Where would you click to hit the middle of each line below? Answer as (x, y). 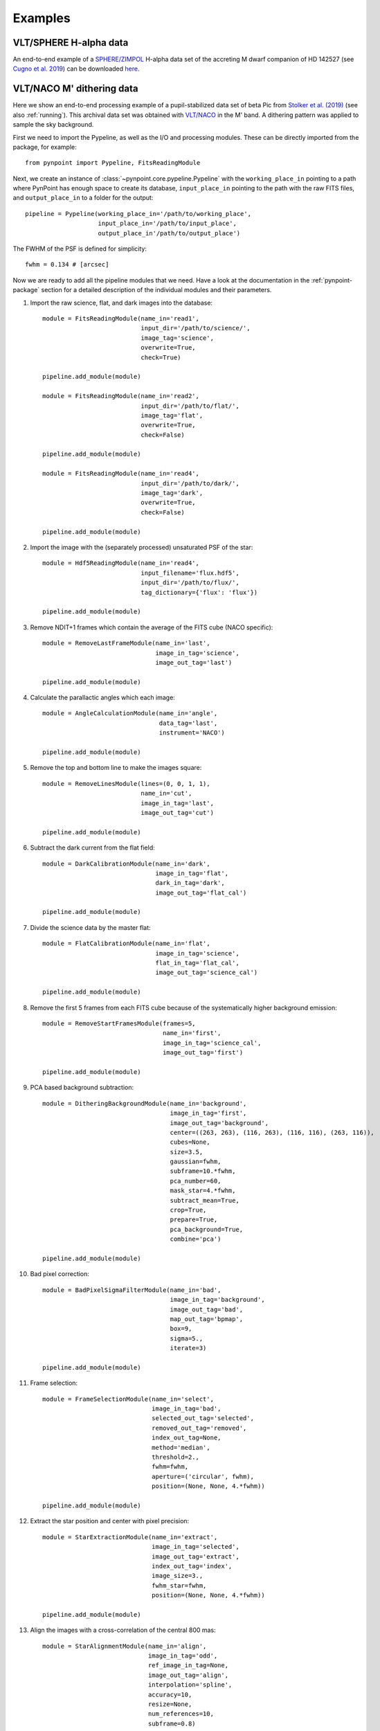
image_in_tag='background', (218, 1300)
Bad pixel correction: (60, 1274)
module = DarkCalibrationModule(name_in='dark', (126, 863)
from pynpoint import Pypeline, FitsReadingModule (113, 163)
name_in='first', (192, 1033)
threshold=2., (175, 1457)
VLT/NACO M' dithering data (75, 89)
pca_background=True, (207, 1229)
